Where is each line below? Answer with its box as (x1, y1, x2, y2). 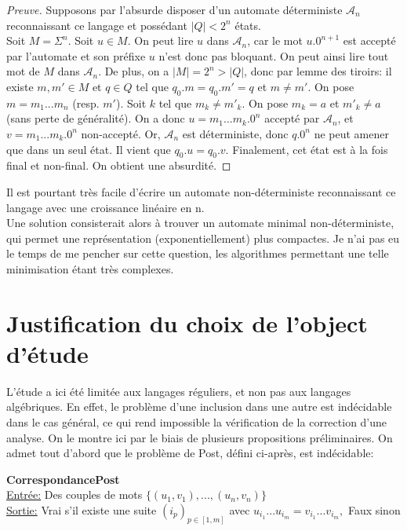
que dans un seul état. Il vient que (6, 141, 171, 157)
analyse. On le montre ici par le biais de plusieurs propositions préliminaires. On (6, 429, 393, 445)
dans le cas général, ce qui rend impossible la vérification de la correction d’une (6, 414, 387, 430)
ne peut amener (314, 125, 389, 141)
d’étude (6, 337, 89, 369)
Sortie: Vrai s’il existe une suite (6, 501, 157, 518)
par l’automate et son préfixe (6, 47, 146, 64)
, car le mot (247, 32, 303, 49)
